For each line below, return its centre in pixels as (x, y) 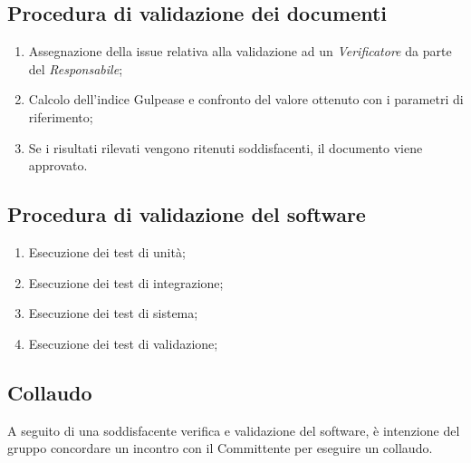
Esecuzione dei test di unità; (107, 251)
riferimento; (61, 116)
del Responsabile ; (76, 68)
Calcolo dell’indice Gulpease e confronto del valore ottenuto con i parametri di (246, 99)
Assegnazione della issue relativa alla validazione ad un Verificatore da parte (240, 51)
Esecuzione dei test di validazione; (123, 343)
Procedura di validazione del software (187, 214)
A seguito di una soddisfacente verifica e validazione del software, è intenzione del (234, 430)
